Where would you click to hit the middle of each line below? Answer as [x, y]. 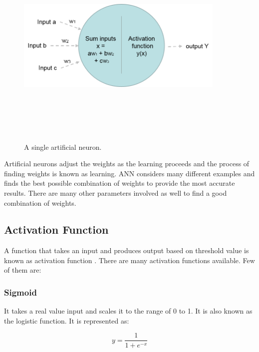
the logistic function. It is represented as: [67, 320]
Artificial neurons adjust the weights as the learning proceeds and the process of [127, 164]
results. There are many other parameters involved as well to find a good [116, 192]
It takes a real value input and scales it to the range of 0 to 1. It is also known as [128, 311]
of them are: [23, 270]
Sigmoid [20, 292]
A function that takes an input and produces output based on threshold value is [127, 250]
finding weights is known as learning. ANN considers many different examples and [129, 173]
